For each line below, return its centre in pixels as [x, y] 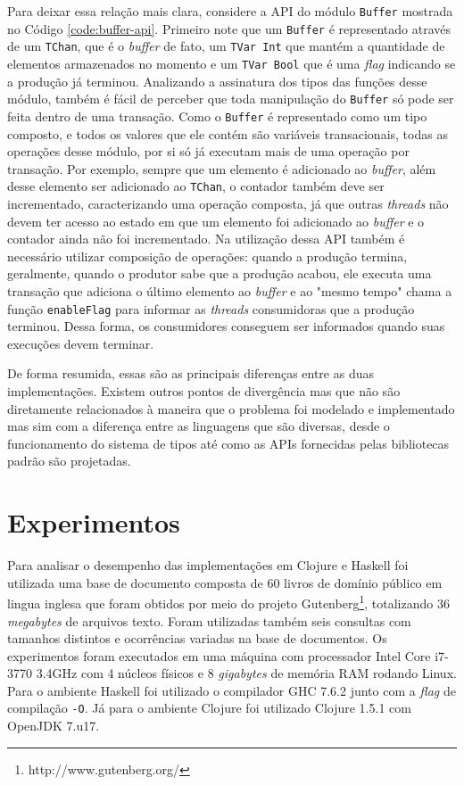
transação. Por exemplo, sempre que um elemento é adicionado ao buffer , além [222, 168]
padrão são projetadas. [69, 461]
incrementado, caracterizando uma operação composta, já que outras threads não [228, 203]
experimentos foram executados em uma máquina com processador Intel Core [219, 655]
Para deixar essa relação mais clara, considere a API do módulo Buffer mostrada [230, 11]
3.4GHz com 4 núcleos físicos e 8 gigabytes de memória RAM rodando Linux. [246, 673]
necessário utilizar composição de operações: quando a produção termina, [207, 256]
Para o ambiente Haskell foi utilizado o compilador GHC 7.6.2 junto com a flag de [232, 690]
